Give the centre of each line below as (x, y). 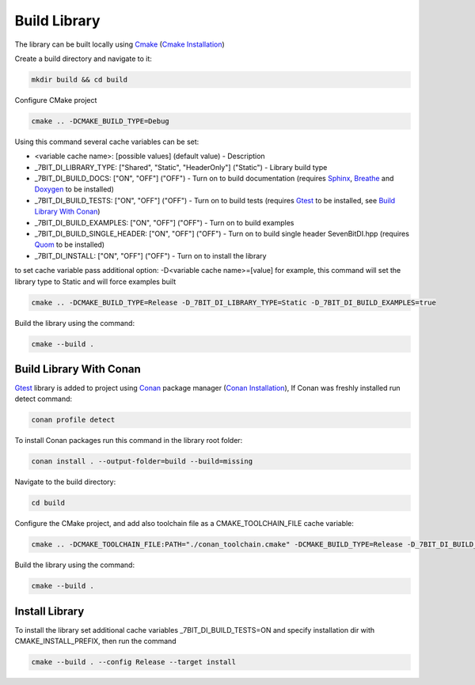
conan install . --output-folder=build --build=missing (142, 462)
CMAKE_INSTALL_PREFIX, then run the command (96, 641)
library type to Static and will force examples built (95, 282)
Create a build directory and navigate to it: (83, 59)
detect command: (44, 399)
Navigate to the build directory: (65, 482)
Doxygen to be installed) (74, 189)
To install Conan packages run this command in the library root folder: (129, 441)
